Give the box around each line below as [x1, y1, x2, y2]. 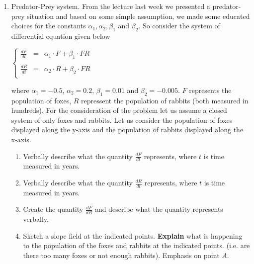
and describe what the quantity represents [95, 204, 223, 214]
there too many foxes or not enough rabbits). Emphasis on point [23, 250, 220, 261]
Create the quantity [23, 204, 84, 214]
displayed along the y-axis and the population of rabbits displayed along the [11, 124, 244, 135]
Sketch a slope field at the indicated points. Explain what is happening [23, 230, 243, 241]
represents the [189, 85, 232, 95]
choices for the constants [11, 20, 86, 31]
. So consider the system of [138, 20, 220, 31]
